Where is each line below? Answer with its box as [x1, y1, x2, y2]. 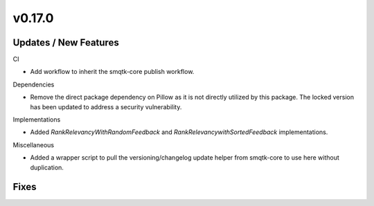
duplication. [30, 163, 64, 171]
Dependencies [12, 80, 55, 88]
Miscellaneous [12, 140, 55, 149]
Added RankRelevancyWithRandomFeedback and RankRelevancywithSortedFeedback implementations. [30, 128, 328, 136]
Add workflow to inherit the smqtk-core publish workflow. [30, 68, 195, 76]
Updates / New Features [12, 37, 119, 48]
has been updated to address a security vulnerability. [30, 102, 182, 111]
